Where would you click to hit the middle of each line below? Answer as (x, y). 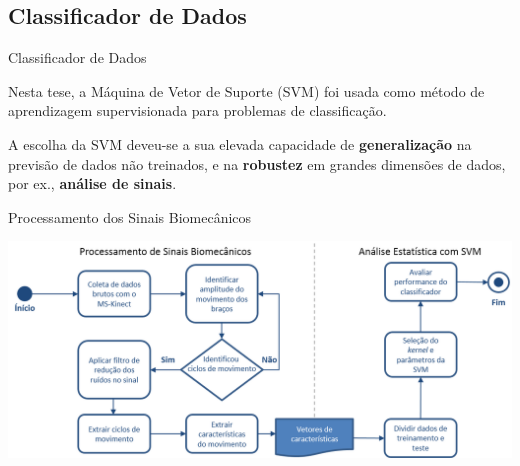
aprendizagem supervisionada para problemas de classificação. (197, 110)
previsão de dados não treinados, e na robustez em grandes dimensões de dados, (257, 163)
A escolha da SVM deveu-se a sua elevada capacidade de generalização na (240, 143)
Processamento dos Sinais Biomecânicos (130, 216)
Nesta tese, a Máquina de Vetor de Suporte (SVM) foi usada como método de (246, 90)
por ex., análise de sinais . (92, 183)
